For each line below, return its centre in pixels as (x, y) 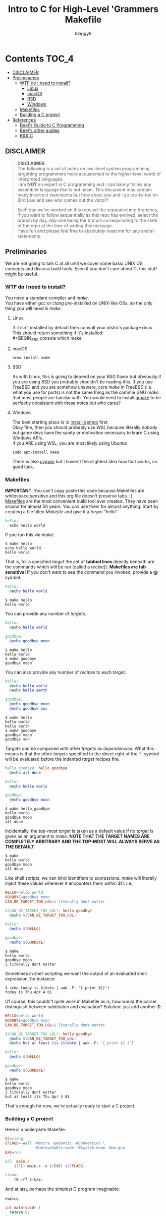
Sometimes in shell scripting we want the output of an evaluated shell (76, 973)
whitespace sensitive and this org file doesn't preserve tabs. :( (69, 496)
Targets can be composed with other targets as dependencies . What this (80, 748)
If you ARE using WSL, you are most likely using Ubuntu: (70, 443)
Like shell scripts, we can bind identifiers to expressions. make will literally (81, 878)
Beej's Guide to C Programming (52, 125)
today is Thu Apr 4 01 (28, 992)
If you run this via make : (30, 535)
